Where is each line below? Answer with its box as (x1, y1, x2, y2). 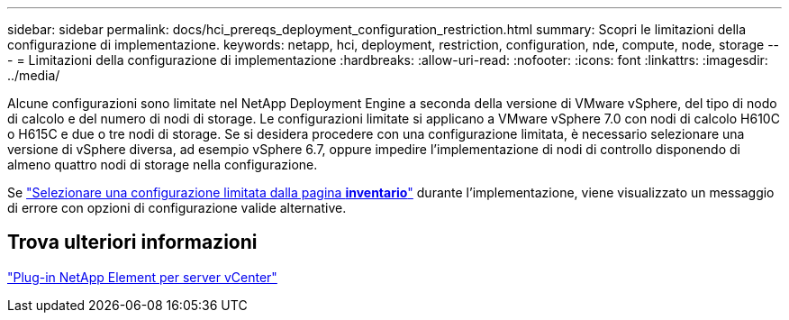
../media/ (7, 68, 60, 83)
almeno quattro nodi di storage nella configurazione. (7, 157, 318, 172)
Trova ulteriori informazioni (7, 231, 258, 254)
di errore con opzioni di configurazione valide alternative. (7, 200, 347, 215)
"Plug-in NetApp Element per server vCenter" (7, 269, 277, 285)
